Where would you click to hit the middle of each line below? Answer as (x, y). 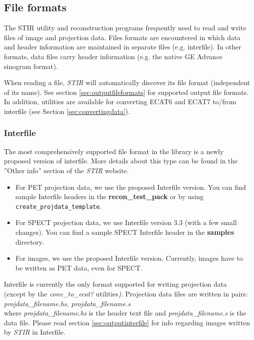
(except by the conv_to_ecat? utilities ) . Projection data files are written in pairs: (126, 293)
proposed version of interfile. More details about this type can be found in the (121, 161)
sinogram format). (31, 66)
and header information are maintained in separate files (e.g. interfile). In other (123, 47)
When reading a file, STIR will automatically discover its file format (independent (127, 82)
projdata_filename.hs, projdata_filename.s (67, 303)
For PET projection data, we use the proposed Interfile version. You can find (131, 187)
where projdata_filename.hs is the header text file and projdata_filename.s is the (125, 313)
